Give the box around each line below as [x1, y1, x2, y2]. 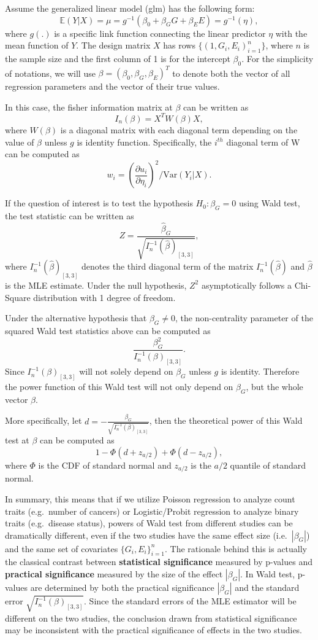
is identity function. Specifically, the [77, 135, 212, 148]
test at [5, 434, 29, 447]
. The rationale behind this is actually [165, 542, 308, 555]
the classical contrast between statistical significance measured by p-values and [5, 555, 313, 568]
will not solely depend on [79, 365, 173, 378]
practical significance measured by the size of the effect [5, 568, 223, 580]
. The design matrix [76, 39, 151, 52]
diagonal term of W [226, 135, 300, 148]
